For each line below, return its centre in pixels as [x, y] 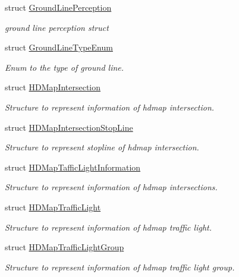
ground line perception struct [57, 27]
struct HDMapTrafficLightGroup [65, 247]
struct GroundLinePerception [58, 7]
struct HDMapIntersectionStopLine [69, 127]
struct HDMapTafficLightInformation [73, 167]
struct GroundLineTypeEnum [59, 47]
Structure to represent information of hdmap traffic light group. [120, 267]
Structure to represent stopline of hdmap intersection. [102, 147]
